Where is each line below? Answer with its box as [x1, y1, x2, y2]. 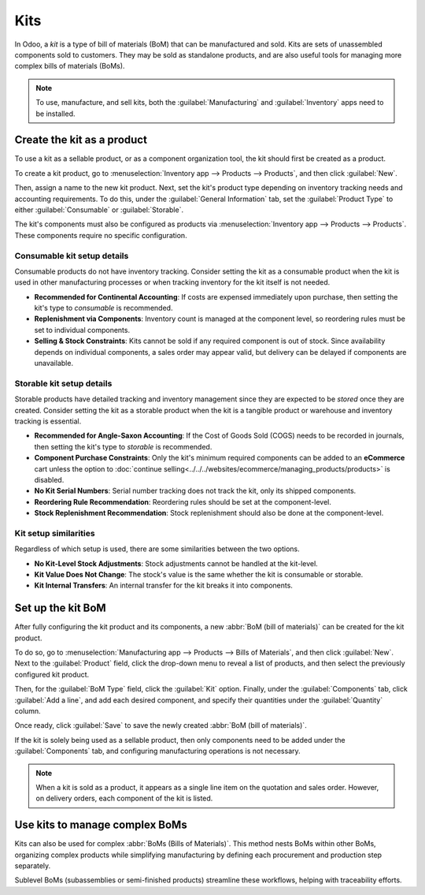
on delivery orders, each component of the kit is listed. [35, 793, 213, 804]
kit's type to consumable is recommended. [34, 304, 173, 313]
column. [14, 707, 41, 716]
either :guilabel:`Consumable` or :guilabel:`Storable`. [14, 205, 184, 214]
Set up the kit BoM [14, 602, 106, 615]
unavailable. [34, 359, 74, 368]
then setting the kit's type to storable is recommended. [34, 442, 213, 451]
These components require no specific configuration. [14, 230, 188, 240]
